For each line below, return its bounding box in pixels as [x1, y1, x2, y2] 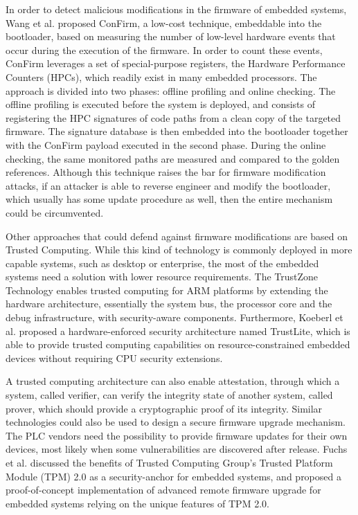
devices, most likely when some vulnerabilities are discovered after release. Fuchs [6, 442, 348, 456]
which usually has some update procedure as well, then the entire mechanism [6, 192, 333, 206]
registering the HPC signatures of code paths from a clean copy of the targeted [6, 110, 341, 125]
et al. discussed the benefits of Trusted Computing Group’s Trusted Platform [6, 455, 333, 469]
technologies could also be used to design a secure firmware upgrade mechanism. [6, 415, 346, 429]
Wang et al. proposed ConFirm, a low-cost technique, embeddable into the [6, 15, 322, 30]
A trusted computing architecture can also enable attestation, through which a [6, 374, 340, 388]
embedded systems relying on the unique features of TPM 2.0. [6, 496, 269, 510]
